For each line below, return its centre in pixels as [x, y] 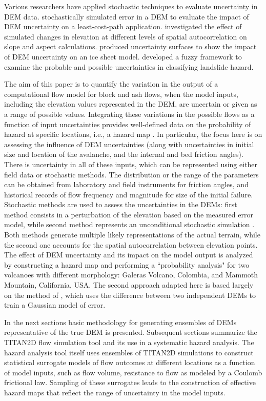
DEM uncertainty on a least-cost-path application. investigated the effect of [123, 26]
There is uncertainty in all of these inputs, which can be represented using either [131, 164]
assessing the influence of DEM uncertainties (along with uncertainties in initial [129, 144]
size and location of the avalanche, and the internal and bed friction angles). [124, 154]
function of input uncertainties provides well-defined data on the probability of [128, 124]
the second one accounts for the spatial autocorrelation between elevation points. [131, 244]
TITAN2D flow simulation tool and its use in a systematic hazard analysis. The [129, 342]
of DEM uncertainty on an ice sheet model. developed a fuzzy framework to [123, 56]
